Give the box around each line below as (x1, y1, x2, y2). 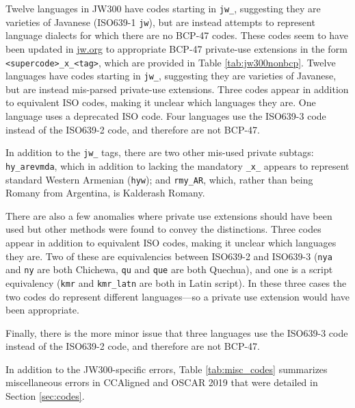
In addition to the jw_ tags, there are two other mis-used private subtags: (5, 145, 314, 160)
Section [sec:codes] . (5, 389, 85, 403)
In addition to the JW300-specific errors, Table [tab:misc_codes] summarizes (5, 361, 328, 376)
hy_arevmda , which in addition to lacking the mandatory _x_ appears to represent (5, 158, 350, 173)
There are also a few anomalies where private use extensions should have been (5, 208, 332, 222)
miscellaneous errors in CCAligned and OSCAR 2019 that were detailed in (5, 375, 318, 390)
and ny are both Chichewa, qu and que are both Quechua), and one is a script (5, 262, 333, 277)
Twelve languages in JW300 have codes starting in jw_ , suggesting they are (5, 1, 321, 15)
